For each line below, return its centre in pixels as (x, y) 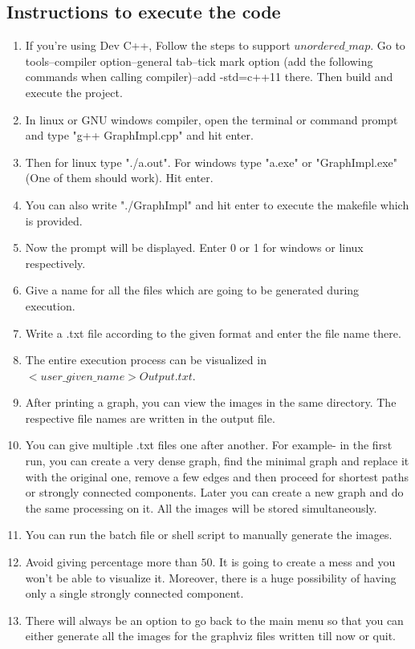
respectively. (55, 263)
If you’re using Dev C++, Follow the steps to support (158, 45)
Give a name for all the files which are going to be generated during (192, 290)
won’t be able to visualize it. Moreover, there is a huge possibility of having (211, 577)
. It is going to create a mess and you (304, 562)
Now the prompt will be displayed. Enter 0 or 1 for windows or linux (194, 247)
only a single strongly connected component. (134, 593)
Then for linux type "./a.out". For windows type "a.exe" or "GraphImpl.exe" (212, 162)
